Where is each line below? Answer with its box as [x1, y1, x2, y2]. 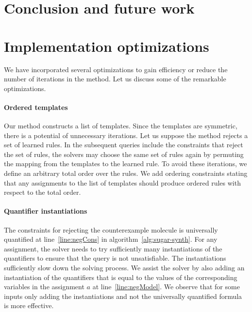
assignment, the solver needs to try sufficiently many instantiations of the [4, 243, 222, 253]
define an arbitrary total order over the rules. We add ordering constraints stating [4, 168, 248, 178]
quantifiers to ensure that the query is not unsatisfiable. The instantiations [4, 253, 226, 263]
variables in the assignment [4, 281, 84, 292]
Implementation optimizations [4, 36, 209, 56]
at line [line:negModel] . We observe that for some [92, 281, 240, 292]
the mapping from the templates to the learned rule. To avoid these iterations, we [4, 158, 247, 169]
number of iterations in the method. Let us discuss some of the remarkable [4, 74, 226, 84]
